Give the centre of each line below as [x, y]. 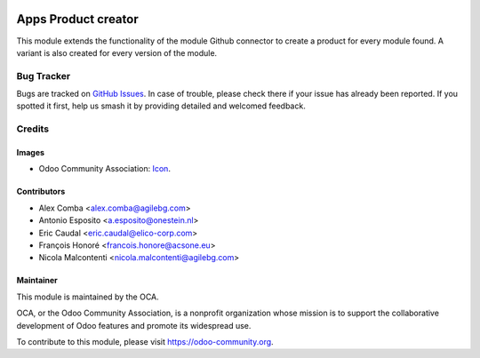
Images [30, 152]
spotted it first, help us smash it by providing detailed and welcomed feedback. [161, 106]
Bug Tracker [44, 76]
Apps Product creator [77, 19]
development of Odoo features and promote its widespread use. [134, 325]
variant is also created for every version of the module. [117, 52]
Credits [32, 129]
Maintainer [37, 281]
